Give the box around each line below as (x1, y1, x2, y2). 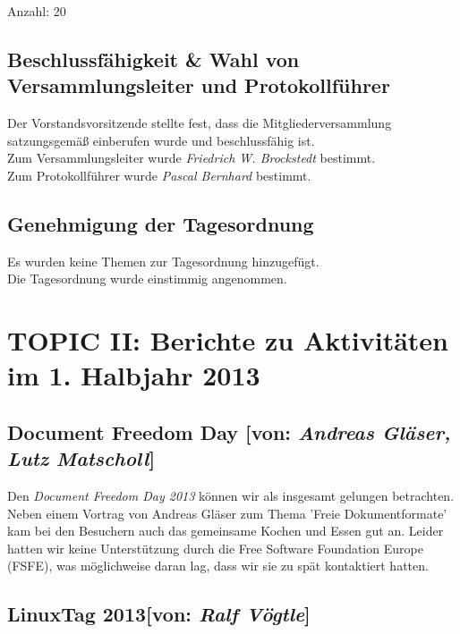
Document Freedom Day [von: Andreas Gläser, (7, 418, 451, 445)
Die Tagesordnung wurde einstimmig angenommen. (7, 269, 287, 288)
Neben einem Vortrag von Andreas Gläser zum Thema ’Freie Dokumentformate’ (7, 503, 447, 522)
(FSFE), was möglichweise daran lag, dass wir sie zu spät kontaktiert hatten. (7, 556, 429, 575)
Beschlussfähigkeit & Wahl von (7, 45, 300, 72)
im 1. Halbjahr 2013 (7, 357, 260, 393)
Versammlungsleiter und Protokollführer (7, 72, 390, 99)
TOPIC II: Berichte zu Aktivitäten (7, 322, 448, 359)
